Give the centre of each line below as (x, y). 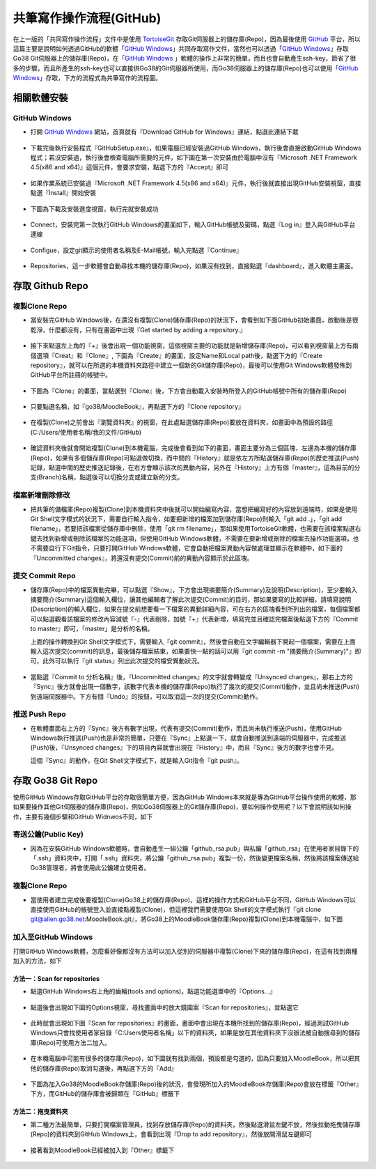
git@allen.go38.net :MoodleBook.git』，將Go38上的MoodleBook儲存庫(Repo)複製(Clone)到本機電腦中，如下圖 (187, 919)
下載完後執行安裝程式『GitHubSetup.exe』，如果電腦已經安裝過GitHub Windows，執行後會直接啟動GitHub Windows (196, 148)
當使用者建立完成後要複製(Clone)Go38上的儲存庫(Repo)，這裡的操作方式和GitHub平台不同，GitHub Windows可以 (193, 899)
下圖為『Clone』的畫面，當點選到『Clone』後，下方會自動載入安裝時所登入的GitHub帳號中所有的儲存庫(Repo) (189, 391)
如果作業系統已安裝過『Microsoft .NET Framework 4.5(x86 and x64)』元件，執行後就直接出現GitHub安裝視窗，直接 (196, 183)
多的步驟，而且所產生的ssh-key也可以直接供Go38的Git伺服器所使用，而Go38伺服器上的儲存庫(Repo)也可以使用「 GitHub (186, 68)
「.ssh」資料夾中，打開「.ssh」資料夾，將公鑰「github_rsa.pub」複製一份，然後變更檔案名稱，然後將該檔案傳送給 (195, 858)
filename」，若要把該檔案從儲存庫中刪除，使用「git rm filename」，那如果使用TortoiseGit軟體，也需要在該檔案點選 (193, 529)
